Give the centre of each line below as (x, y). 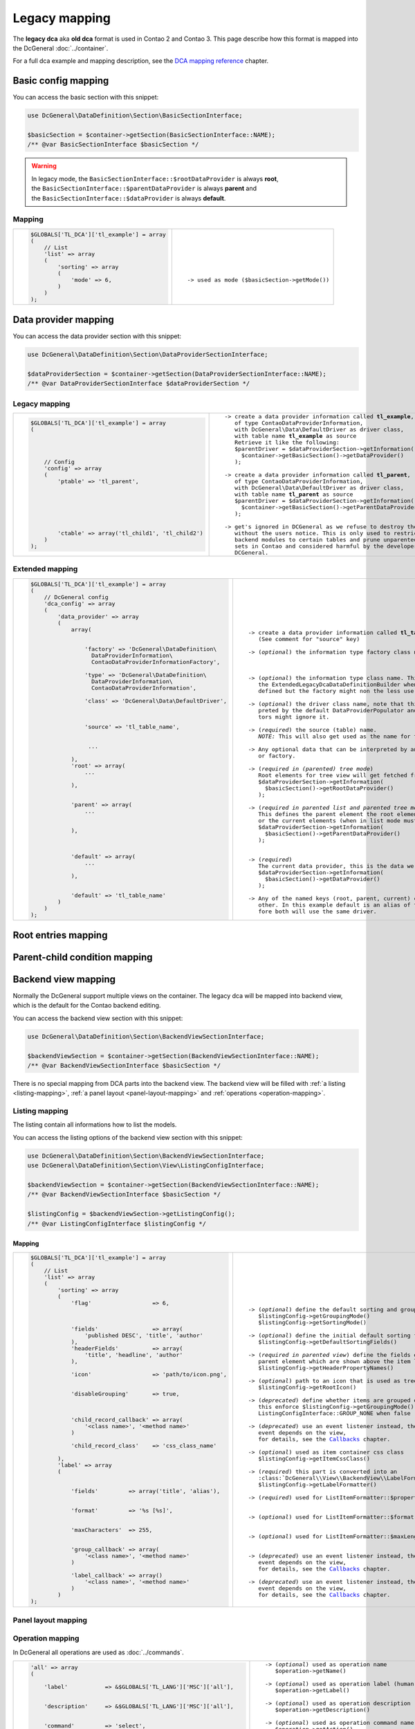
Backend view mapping (64, 979)
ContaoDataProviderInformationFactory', (156, 662)
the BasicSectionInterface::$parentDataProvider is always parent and (144, 188)
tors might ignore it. (294, 717)
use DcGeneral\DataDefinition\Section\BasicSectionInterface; (135, 115)
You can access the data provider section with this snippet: (97, 336)
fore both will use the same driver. (317, 912)
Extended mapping (45, 569)
